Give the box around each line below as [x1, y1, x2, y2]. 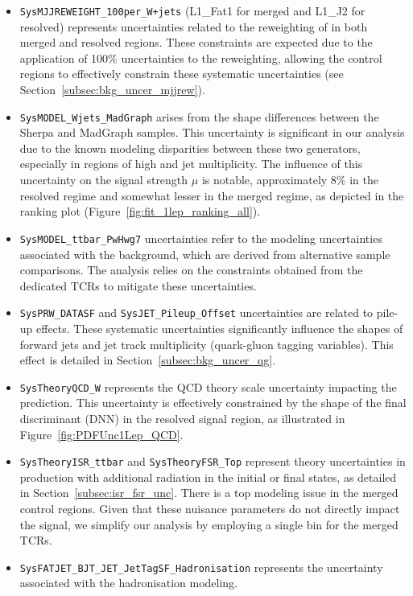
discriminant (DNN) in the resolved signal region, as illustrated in [19, 409, 345, 426]
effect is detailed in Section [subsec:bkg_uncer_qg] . [19, 351, 276, 368]
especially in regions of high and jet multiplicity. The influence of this [19, 155, 363, 172]
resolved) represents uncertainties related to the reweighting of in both [19, 18, 368, 35]
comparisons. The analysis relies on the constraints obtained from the [19, 261, 363, 278]
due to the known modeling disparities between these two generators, [19, 139, 361, 156]
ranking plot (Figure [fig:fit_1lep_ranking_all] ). [19, 203, 261, 220]
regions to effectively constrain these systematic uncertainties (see [19, 65, 344, 82]
